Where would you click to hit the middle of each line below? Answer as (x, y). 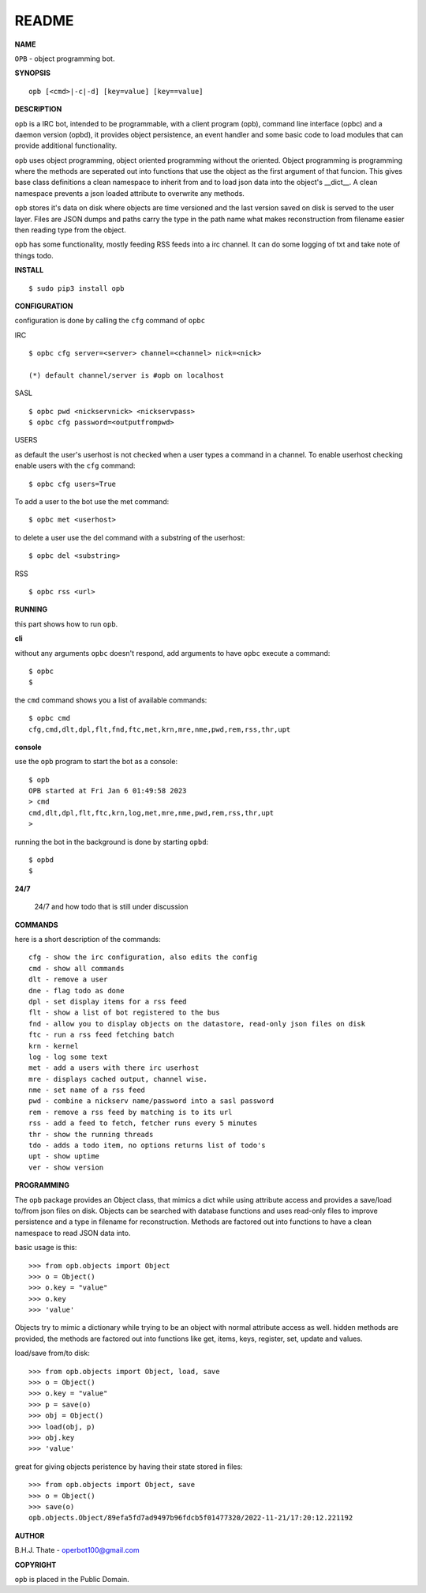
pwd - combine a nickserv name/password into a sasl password (151, 1101)
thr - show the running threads (91, 1134)
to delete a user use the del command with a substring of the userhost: (130, 537)
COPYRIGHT (35, 1565)
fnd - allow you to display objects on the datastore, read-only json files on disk (197, 1024)
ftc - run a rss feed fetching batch (102, 1035)
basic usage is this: (46, 1248)
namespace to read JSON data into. (73, 1233)
